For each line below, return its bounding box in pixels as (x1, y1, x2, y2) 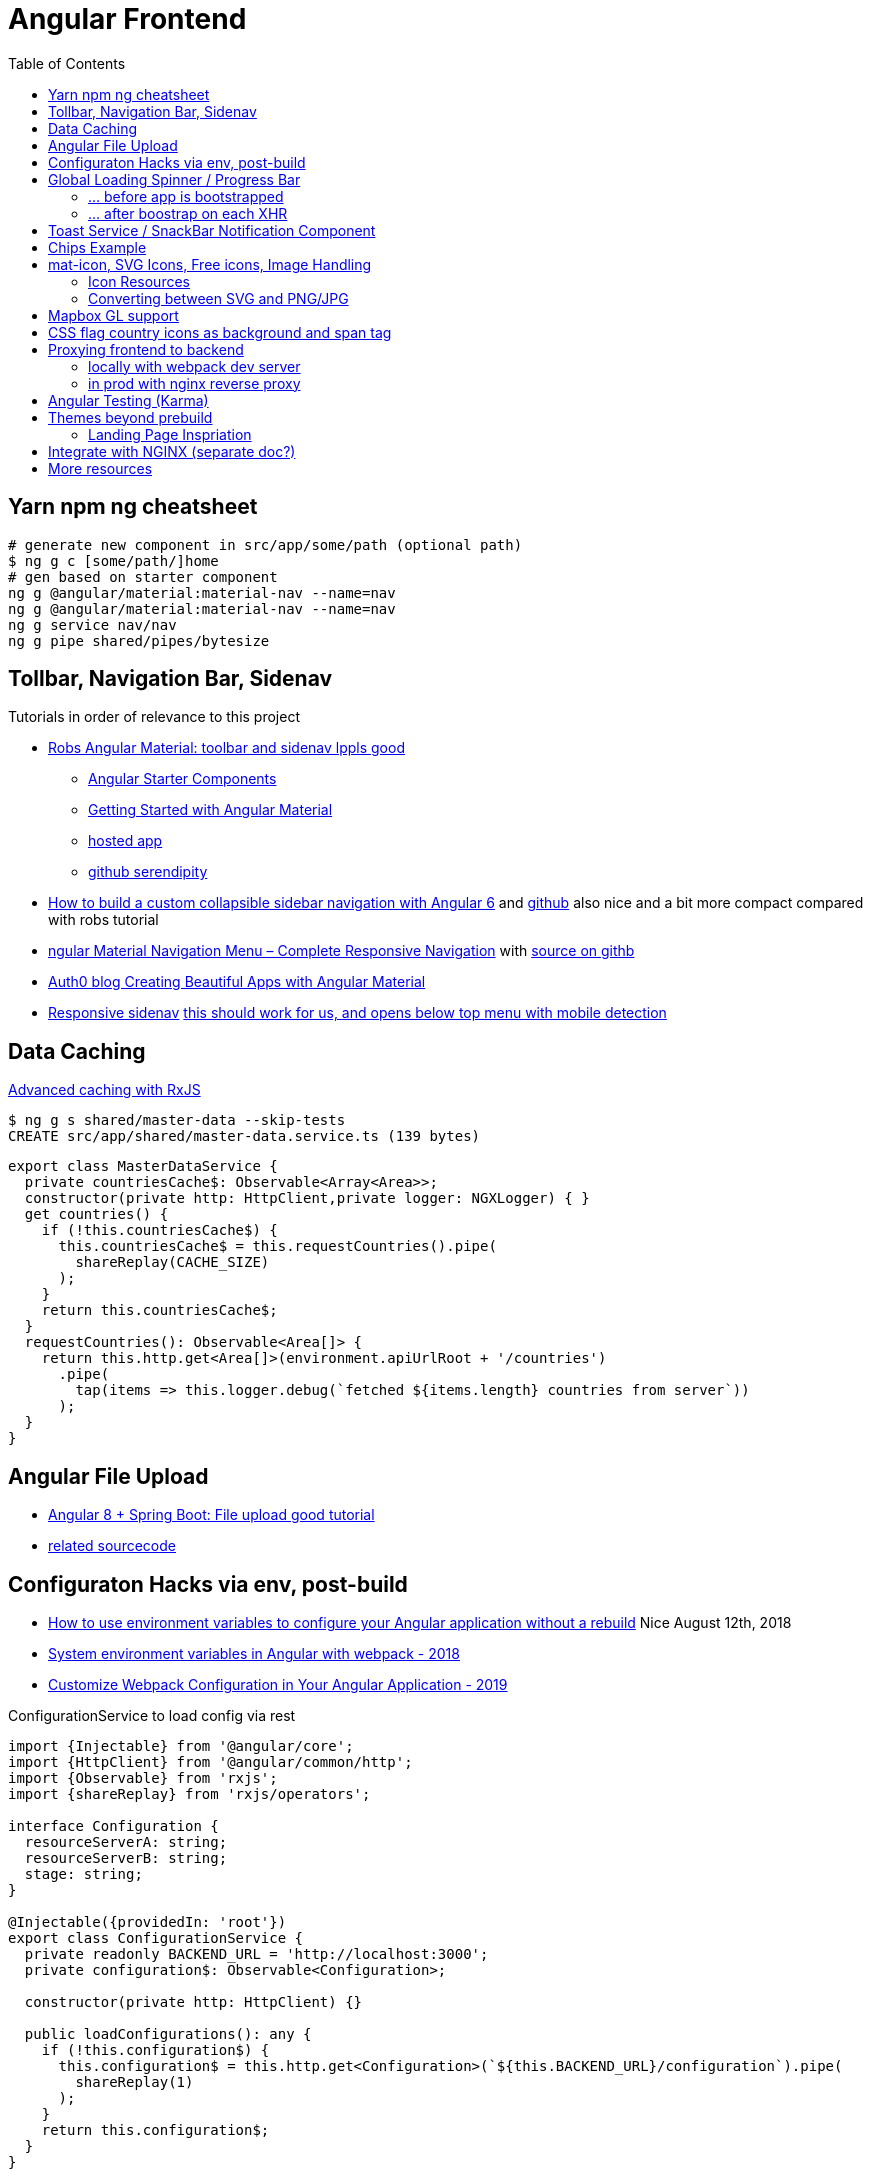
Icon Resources (88, 272, 190, 290)
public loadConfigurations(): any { (24, 2025, 312, 2042)
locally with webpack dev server (88, 357, 301, 375)
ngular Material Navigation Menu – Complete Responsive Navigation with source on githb (48, 942, 635, 960)
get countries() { (24, 1206, 169, 1223)
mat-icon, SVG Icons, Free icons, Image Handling (48, 255, 372, 273)
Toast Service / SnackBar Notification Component (48, 221, 376, 239)
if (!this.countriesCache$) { (41, 1222, 278, 1239)
